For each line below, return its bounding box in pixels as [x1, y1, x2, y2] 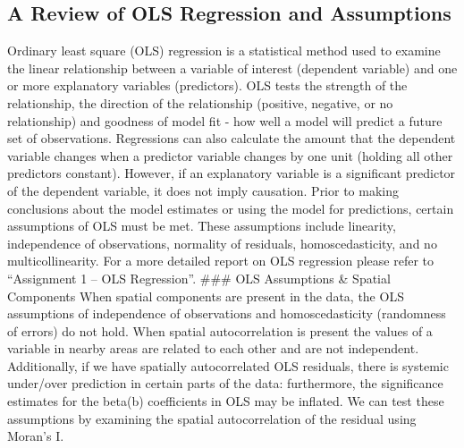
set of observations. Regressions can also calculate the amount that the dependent [7, 129, 456, 148]
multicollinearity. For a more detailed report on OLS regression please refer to [7, 251, 434, 270]
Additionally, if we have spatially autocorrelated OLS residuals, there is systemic [7, 356, 449, 375]
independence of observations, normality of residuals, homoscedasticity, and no [7, 233, 437, 252]
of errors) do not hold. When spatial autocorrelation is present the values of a [7, 321, 433, 340]
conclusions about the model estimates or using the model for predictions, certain [7, 199, 454, 217]
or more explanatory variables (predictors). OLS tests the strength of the [7, 76, 408, 95]
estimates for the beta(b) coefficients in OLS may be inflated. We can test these [7, 392, 444, 410]
